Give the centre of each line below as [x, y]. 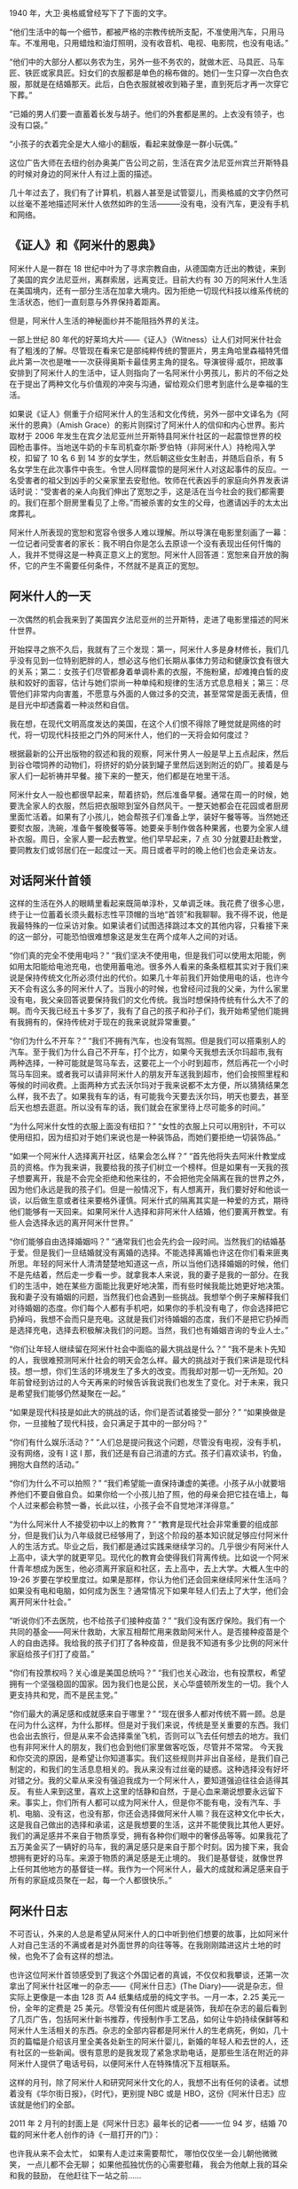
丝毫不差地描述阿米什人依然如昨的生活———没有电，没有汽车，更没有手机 [153, 204]
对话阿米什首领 [50, 881]
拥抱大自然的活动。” [44, 1464]
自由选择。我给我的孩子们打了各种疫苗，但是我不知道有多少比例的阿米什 [157, 1643]
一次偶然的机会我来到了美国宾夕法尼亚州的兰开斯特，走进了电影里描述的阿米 [149, 619]
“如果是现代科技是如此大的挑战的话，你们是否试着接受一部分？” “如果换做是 [148, 1412]
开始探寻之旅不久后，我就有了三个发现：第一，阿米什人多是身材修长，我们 [145, 649]
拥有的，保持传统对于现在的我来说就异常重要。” [110, 1022]
